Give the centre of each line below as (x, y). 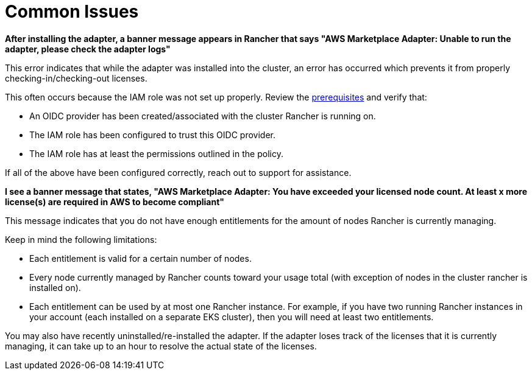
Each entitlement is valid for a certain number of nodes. (140, 258)
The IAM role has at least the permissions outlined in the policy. (156, 153)
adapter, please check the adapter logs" (88, 49)
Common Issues (72, 12)
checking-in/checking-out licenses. (76, 78)
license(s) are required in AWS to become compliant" (115, 202)
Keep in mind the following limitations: (81, 239)
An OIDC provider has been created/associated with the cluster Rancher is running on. (203, 116)
